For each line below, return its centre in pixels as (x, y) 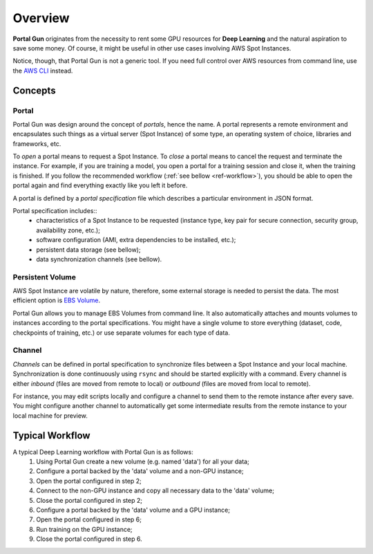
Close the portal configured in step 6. (89, 539)
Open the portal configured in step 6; (89, 519)
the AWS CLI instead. (43, 71)
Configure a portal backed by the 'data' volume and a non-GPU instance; (140, 471)
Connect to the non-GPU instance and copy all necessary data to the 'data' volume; (155, 490)
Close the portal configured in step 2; (89, 500)
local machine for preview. (50, 416)
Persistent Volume (44, 277)
